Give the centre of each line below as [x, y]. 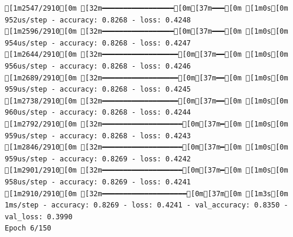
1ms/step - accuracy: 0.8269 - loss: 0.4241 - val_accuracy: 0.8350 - [146, 205]
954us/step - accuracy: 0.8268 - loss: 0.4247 [98, 43]
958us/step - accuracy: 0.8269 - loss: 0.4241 [98, 182]
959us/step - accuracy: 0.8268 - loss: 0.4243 [98, 136]
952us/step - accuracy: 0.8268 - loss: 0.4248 [98, 20]
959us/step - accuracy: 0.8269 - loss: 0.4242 [98, 159]
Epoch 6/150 [28, 228]
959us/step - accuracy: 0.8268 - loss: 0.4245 [98, 90]
